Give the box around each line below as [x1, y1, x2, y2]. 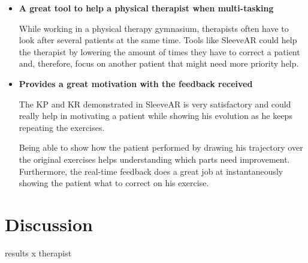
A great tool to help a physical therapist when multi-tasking [19, 2, 274, 14]
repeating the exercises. [19, 121, 105, 133]
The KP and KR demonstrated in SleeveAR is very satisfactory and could [19, 97, 291, 110]
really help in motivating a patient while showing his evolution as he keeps [19, 109, 292, 122]
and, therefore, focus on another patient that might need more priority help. [19, 57, 299, 70]
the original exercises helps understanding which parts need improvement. [19, 153, 290, 165]
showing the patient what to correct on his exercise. [19, 177, 209, 189]
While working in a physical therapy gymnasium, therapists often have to [19, 22, 289, 34]
